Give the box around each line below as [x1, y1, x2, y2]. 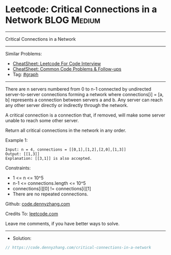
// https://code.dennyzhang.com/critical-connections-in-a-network [5, 245, 152, 250]
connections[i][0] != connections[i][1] [12, 185, 92, 191]
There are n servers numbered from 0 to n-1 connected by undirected [5, 86, 152, 92]
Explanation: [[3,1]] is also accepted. [5, 156, 93, 161]
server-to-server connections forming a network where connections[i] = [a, [5, 91, 164, 97]
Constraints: [5, 164, 31, 171]
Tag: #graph [12, 71, 39, 77]
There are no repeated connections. [12, 191, 89, 197]
